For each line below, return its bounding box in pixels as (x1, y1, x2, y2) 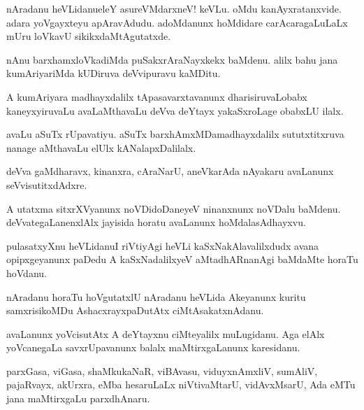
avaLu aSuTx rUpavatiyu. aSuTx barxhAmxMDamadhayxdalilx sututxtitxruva (6, 127, 344, 141)
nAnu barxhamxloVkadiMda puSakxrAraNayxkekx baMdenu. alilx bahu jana (6, 52, 338, 66)
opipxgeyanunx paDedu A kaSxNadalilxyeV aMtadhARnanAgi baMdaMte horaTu (6, 252, 358, 267)
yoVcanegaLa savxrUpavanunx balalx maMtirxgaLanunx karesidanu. (6, 340, 300, 355)
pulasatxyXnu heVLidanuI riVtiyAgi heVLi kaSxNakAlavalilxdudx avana (6, 238, 319, 253)
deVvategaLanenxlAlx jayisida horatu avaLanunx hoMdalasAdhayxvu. (6, 215, 306, 229)
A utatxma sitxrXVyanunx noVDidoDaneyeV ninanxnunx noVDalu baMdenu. (6, 201, 341, 215)
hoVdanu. (6, 265, 47, 280)
